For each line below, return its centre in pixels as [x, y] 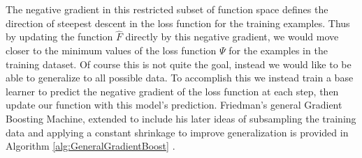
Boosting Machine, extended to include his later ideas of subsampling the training [181, 118]
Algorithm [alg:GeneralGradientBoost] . [90, 146]
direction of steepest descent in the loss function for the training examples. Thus [178, 23]
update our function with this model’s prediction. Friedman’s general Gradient [174, 105]
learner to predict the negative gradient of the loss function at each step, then [172, 91]
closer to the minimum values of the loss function [111, 50]
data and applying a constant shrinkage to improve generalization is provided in [177, 132]
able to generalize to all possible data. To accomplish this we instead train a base [180, 78]
